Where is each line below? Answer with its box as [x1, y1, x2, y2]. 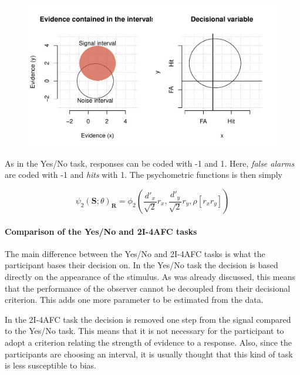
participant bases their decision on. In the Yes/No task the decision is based [5, 259, 278, 271]
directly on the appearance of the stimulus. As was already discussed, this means [5, 270, 296, 282]
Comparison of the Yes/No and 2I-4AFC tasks [5, 225, 197, 237]
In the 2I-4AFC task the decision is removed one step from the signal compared [5, 313, 291, 325]
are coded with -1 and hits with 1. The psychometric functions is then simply [5, 168, 282, 181]
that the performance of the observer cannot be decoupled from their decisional [5, 282, 291, 294]
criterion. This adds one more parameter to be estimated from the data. [5, 293, 264, 306]
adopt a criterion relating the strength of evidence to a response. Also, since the [5, 336, 292, 348]
